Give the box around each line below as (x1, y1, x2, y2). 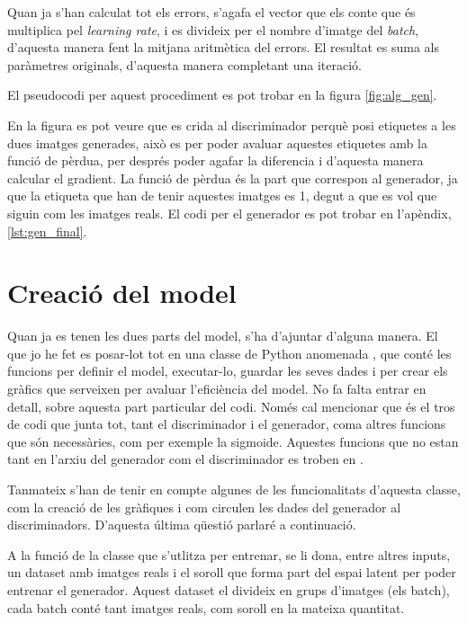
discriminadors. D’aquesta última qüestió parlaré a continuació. (7, 515, 356, 534)
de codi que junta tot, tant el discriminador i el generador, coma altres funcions (7, 414, 446, 433)
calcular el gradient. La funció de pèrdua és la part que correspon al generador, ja (7, 168, 458, 187)
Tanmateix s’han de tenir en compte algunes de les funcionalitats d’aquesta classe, (7, 480, 461, 498)
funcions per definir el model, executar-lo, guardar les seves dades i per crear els (7, 361, 448, 380)
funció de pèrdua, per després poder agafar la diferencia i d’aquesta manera (7, 151, 424, 170)
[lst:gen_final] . (7, 221, 87, 240)
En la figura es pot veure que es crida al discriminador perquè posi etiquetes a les (7, 115, 456, 134)
